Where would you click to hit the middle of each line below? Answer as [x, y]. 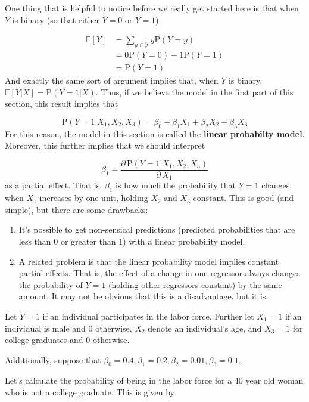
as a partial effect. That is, [54, 185]
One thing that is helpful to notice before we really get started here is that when [152, 8]
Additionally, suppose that [53, 359]
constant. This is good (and [244, 198]
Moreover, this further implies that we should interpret [105, 145]
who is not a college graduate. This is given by [90, 392]
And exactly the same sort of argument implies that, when [112, 80]
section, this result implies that [62, 103]
